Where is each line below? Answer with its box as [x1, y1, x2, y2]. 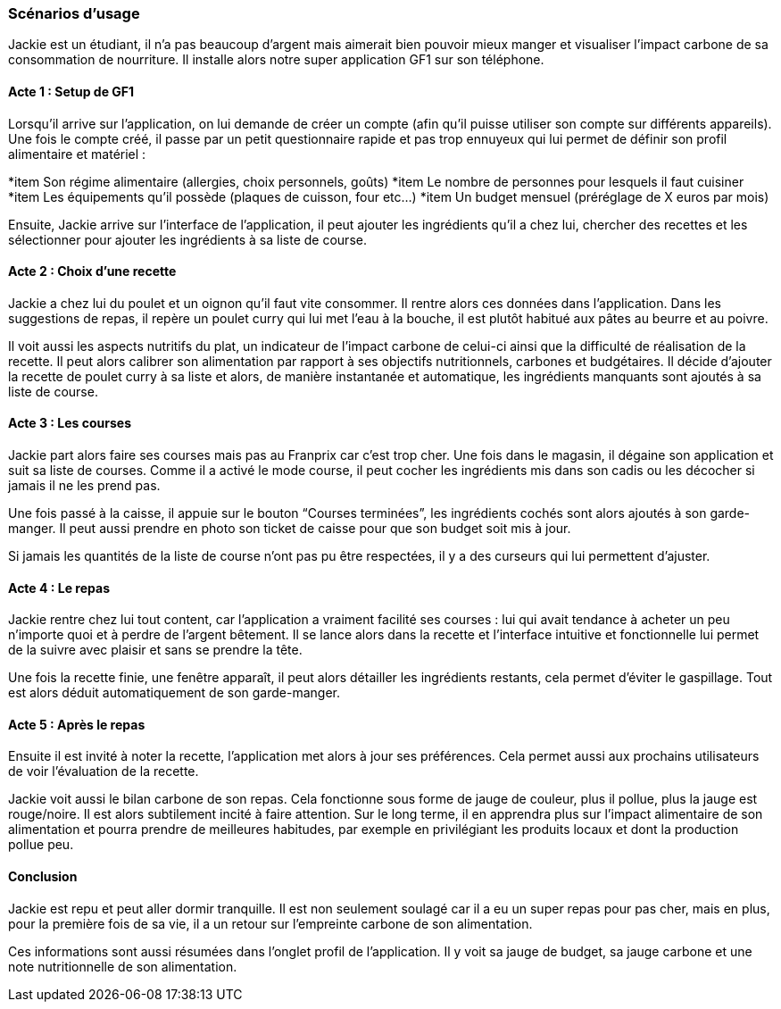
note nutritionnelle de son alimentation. [8, 958, 237, 974]
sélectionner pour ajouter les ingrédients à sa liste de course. [8, 231, 367, 247]
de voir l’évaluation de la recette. [8, 763, 199, 780]
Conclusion [8, 869, 78, 885]
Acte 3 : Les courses [8, 415, 132, 431]
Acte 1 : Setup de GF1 [8, 83, 135, 99]
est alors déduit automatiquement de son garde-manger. [8, 685, 341, 701]
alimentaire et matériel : [8, 146, 146, 162]
